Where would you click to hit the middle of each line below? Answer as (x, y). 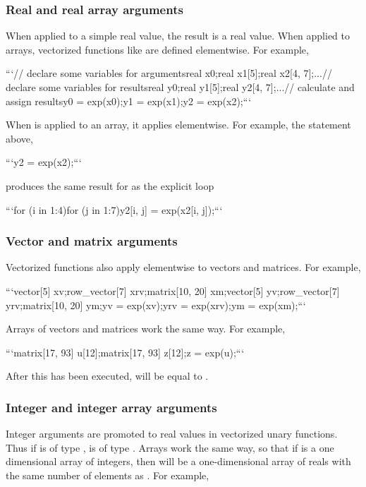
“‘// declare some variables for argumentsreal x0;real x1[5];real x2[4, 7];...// (169, 73)
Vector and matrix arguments (92, 241)
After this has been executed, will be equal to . (107, 376)
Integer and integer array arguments (111, 407)
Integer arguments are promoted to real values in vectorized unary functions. (172, 434)
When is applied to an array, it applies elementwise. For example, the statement (178, 125)
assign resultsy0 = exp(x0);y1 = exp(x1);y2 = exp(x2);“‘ (129, 101)
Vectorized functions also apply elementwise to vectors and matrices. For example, (183, 267)
